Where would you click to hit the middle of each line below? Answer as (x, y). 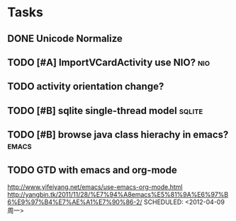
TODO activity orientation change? (86, 87)
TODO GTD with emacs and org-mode (92, 170)
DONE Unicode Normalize (65, 39)
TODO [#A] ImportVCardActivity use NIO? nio (109, 62)
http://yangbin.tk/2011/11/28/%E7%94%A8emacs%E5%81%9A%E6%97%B (118, 194)
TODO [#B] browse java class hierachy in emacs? (118, 135)
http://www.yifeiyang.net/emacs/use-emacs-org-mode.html (95, 187)
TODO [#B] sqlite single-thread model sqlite (105, 110)
